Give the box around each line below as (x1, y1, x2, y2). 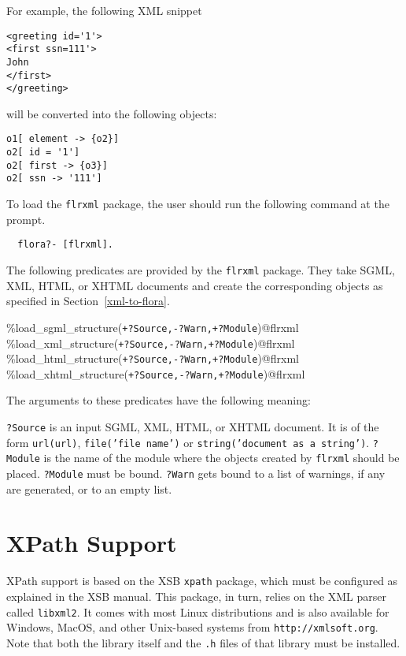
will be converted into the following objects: (6, 105, 217, 121)
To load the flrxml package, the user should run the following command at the (6, 196, 389, 212)
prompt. (6, 211, 46, 227)
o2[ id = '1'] (6, 147, 80, 158)
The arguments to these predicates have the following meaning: (6, 392, 311, 408)
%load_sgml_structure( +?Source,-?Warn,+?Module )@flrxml (6, 319, 299, 335)
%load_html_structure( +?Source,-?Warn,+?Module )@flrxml (6, 350, 299, 367)
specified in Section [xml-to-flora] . (6, 293, 170, 309)
